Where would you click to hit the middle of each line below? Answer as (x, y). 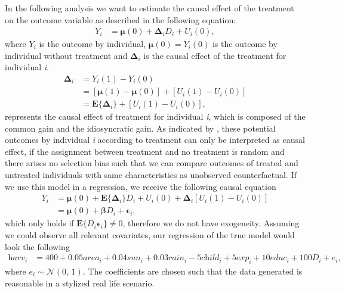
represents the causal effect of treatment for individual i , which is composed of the (155, 116)
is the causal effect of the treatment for (215, 55)
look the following (37, 246)
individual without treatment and (66, 55)
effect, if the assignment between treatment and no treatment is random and (145, 151)
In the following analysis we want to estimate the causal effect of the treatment (150, 8)
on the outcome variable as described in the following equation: (121, 19)
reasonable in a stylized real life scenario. (80, 283)
